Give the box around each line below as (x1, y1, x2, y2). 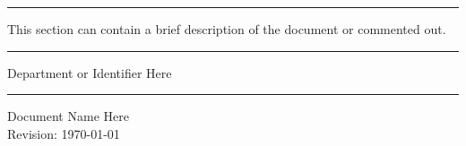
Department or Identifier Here (7, 63, 172, 82)
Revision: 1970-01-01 (7, 124, 120, 142)
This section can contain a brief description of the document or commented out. (7, 20, 446, 38)
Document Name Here (7, 107, 129, 125)
